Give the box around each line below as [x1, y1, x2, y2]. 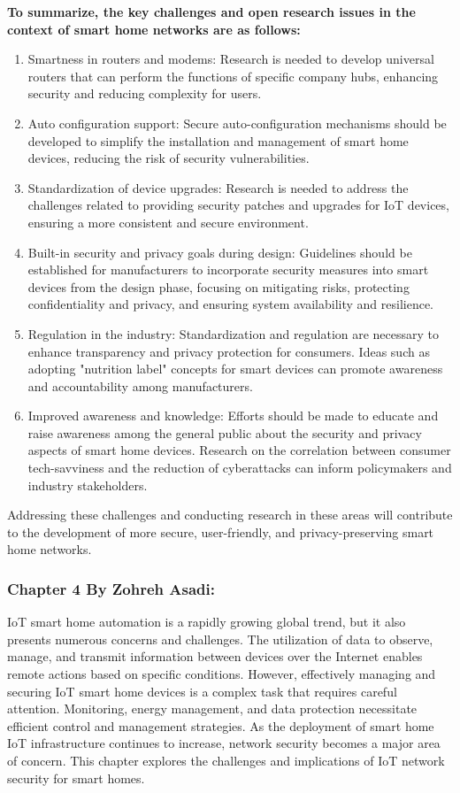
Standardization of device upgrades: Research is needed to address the [27, 178, 409, 196]
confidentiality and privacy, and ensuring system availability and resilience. [27, 295, 433, 313]
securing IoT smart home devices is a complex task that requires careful [7, 681, 397, 700]
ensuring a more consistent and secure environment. [27, 212, 309, 231]
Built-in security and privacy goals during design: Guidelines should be [27, 243, 412, 261]
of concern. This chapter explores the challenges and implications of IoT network [7, 751, 445, 769]
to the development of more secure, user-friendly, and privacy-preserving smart [7, 522, 434, 541]
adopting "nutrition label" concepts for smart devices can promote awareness [27, 359, 443, 378]
